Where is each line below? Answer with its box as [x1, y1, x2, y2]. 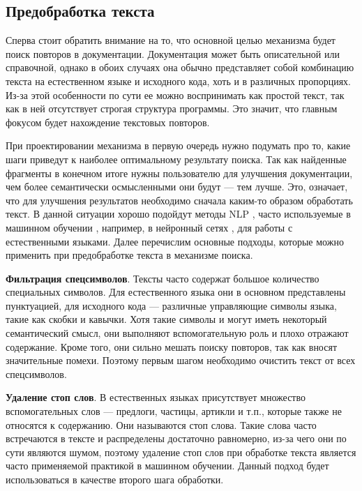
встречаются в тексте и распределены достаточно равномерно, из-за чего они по [6, 431, 347, 446]
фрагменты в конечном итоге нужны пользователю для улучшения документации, [6, 165, 353, 180]
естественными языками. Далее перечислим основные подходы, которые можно [6, 234, 344, 248]
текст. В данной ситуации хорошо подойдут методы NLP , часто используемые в [6, 206, 351, 221]
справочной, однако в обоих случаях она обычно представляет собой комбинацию [6, 60, 354, 75]
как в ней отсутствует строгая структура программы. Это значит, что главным [6, 101, 338, 116]
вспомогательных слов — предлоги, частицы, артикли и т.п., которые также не [6, 404, 342, 418]
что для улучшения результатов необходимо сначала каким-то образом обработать [6, 192, 353, 207]
